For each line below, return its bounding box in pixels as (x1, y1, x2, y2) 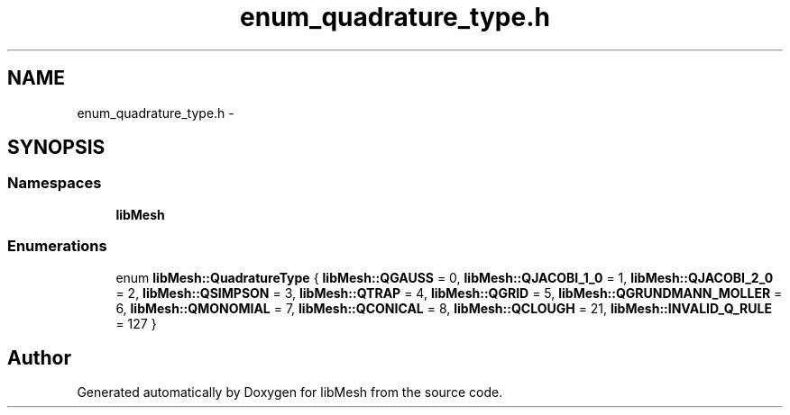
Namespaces (7, 174, 102, 193)
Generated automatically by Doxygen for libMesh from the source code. (77, 384, 503, 401)
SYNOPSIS (7, 136, 106, 159)
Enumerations (7, 237, 107, 256)
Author (7, 346, 71, 369)
